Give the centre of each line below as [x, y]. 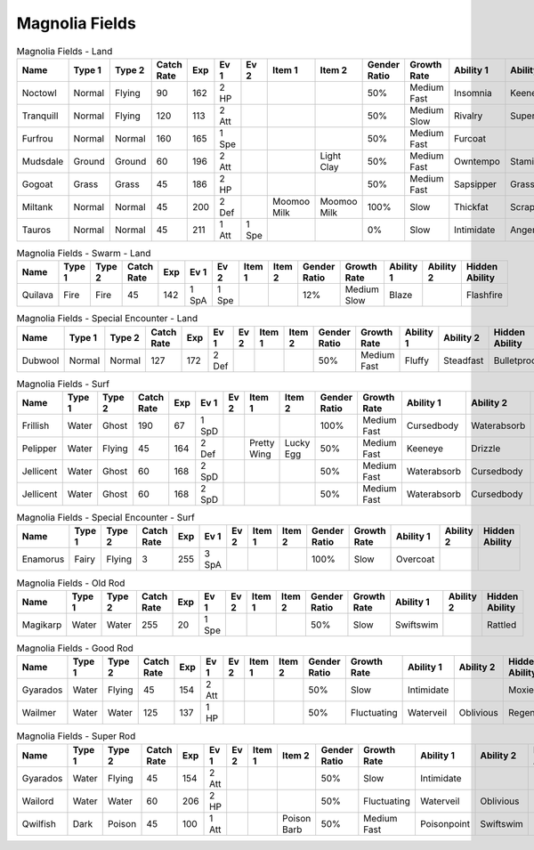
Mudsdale [43, 161]
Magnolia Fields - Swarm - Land [84, 254]
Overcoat [416, 559]
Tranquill [40, 116]
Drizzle [486, 449]
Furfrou [37, 138]
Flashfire [484, 295]
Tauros [36, 230]
